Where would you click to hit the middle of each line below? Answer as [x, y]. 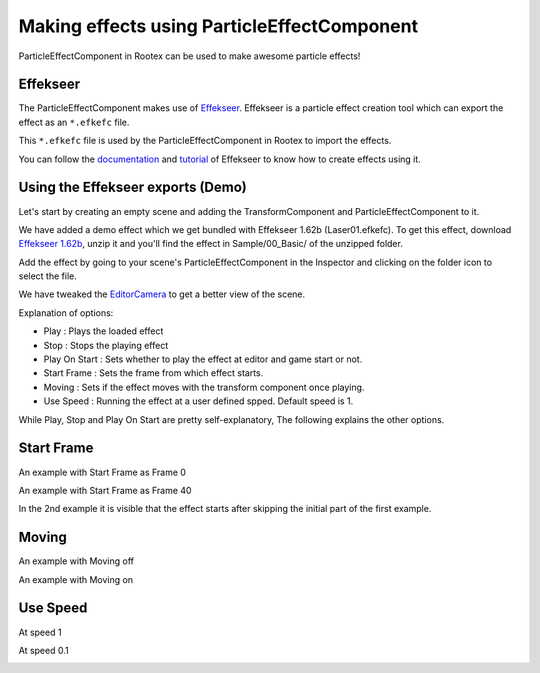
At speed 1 [40, 632]
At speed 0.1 [43, 650]
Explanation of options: [66, 312]
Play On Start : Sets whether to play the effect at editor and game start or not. [203, 359]
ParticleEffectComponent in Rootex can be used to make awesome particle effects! [189, 56]
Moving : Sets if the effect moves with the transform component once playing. [204, 387]
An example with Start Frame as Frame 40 [105, 490]
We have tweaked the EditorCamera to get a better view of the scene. [162, 294]
